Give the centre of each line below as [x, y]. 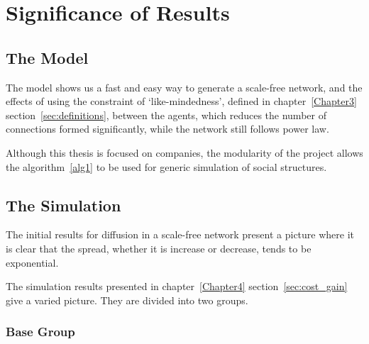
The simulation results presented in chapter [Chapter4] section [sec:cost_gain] [177, 286]
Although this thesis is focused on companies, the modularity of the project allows [184, 152]
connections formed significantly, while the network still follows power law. [167, 129]
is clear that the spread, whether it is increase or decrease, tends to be [159, 248]
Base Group [40, 332]
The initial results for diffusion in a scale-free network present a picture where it [180, 234]
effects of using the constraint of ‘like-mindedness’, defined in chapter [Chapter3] [181, 101]
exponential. [32, 262]
